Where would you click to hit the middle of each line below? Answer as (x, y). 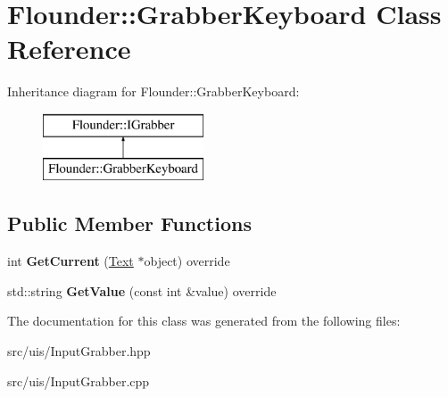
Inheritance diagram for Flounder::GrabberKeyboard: (153, 91)
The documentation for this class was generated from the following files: (204, 321)
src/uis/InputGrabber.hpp (79, 351)
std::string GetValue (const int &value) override (142, 290)
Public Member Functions (129, 223)
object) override (187, 261)
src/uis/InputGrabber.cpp (79, 380)
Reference (69, 49)
